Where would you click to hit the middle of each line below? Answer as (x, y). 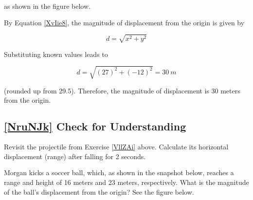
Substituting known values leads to (56, 54)
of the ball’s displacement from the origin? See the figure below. (99, 191)
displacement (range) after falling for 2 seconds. (75, 156)
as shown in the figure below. (47, 6)
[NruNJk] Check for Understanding (95, 126)
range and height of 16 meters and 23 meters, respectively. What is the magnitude (126, 182)
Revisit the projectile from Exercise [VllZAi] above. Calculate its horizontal (116, 147)
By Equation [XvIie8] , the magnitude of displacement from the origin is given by (124, 22)
